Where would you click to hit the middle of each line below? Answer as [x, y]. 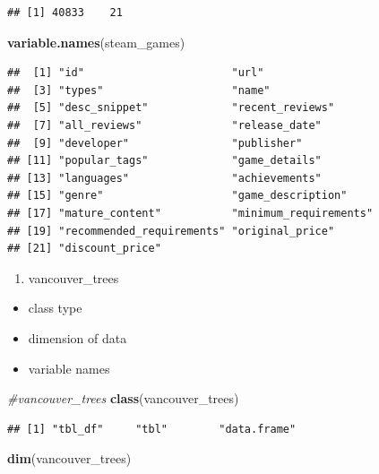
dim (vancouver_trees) [69, 458]
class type [55, 308]
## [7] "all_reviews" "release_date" [164, 125]
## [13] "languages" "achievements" [164, 178]
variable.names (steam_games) [96, 42]
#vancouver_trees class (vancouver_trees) [123, 398]
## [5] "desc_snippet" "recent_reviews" [171, 108]
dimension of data [78, 337]
